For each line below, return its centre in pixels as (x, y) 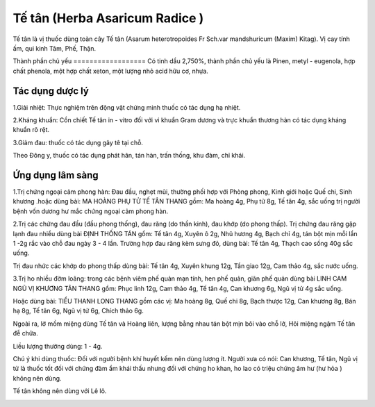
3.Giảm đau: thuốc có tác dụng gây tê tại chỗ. (78, 142)
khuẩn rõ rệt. (31, 130)
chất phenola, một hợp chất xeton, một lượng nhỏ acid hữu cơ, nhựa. (110, 71)
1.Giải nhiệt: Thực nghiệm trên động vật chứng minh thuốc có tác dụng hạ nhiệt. (127, 107)
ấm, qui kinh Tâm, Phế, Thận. (55, 48)
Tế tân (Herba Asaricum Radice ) (108, 18)
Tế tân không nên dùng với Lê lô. (60, 391)
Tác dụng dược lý (51, 91)
